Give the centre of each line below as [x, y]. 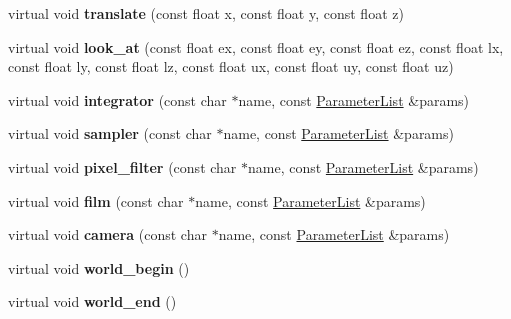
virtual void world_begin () [99, 267]
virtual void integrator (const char [117, 99]
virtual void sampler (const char [110, 133]
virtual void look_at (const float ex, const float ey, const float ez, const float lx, [256, 46]
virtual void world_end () [92, 301]
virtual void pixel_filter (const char [122, 166]
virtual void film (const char [96, 200]
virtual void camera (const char [107, 234]
